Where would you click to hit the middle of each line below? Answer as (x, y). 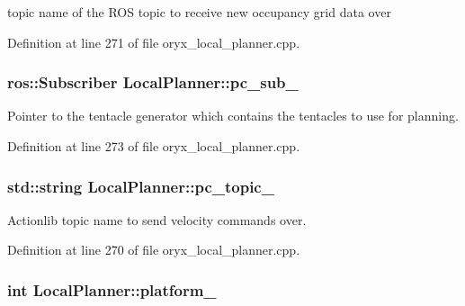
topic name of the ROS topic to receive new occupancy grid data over (199, 12)
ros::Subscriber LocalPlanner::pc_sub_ (153, 82)
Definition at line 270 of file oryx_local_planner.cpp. (154, 250)
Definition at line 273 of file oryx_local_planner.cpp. (154, 146)
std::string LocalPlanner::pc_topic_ (141, 186)
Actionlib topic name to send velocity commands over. (157, 219)
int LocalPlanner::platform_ (112, 289)
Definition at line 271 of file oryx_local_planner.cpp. (154, 42)
